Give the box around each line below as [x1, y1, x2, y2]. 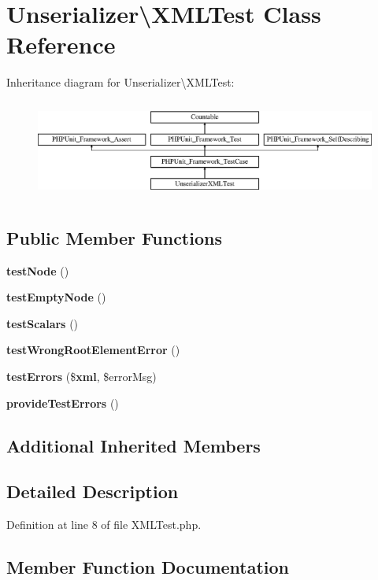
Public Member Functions [6, 225, 222, 249]
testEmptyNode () [6, 289, 106, 305]
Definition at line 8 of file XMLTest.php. [6, 516, 202, 533]
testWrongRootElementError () [6, 342, 180, 358]
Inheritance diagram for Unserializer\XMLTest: [6, 74, 235, 91]
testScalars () [6, 315, 79, 331]
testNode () [6, 262, 69, 279]
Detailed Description [6, 479, 179, 504]
